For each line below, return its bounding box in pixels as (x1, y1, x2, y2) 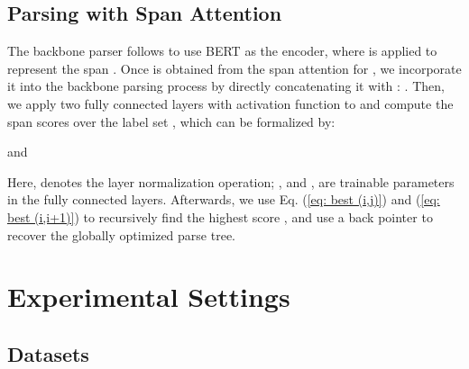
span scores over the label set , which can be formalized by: (7, 112, 336, 130)
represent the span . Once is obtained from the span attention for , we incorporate (7, 58, 462, 77)
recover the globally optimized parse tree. (7, 225, 235, 244)
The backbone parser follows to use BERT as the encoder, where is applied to (7, 41, 437, 60)
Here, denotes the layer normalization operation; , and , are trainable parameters (7, 172, 455, 191)
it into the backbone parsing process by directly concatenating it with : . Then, (7, 76, 445, 95)
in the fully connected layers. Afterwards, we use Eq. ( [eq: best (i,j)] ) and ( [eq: (7, 190, 440, 209)
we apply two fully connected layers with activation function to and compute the (7, 94, 454, 112)
